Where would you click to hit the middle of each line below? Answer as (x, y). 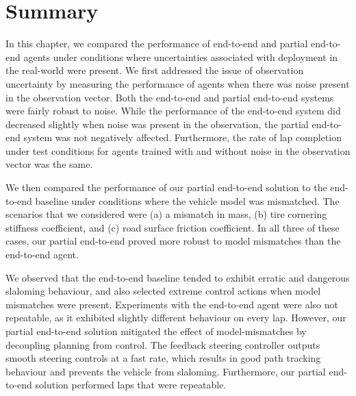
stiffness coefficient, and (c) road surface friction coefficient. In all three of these (173, 227)
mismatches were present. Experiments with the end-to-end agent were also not (172, 304)
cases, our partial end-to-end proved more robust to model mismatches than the (173, 241)
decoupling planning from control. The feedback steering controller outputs (163, 344)
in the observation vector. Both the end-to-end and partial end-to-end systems (170, 97)
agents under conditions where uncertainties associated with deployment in (181, 57)
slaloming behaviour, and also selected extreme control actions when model (163, 291)
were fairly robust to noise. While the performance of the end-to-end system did (173, 111)
